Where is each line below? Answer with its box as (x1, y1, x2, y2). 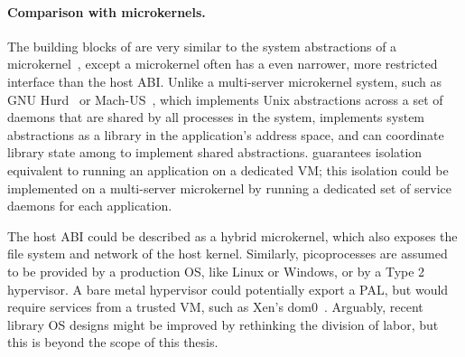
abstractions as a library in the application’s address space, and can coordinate (7, 125, 444, 144)
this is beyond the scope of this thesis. (7, 333, 219, 352)
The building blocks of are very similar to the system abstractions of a (7, 36, 397, 55)
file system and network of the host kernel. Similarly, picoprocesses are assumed (7, 244, 448, 263)
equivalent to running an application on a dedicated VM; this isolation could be (7, 160, 449, 179)
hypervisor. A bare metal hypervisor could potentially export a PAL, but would (7, 279, 449, 298)
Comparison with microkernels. (7, 2, 206, 21)
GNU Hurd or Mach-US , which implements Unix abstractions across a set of (7, 89, 443, 108)
